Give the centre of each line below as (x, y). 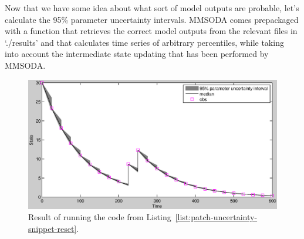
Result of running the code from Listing (100, 217)
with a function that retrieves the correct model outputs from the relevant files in (151, 31)
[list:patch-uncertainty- (216, 217)
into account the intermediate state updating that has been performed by (137, 54)
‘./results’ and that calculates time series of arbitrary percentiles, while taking (144, 42)
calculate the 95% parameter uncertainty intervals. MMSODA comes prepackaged (152, 19)
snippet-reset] (53, 229)
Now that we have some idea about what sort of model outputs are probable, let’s (152, 8)
